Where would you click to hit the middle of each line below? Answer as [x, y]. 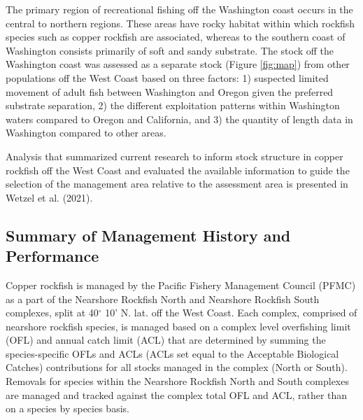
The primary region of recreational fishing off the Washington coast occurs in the [179, 9]
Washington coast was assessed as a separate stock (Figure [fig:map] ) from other [178, 64]
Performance [52, 256]
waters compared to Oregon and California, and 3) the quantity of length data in [179, 119]
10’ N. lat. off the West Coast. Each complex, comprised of [231, 313]
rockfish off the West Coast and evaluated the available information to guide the [178, 170]
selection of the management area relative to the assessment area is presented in [177, 184]
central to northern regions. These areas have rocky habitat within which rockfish [180, 23]
